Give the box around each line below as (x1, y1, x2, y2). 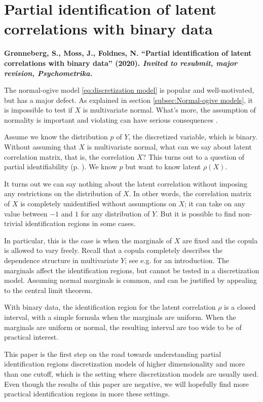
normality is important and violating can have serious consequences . (4, 114, 218, 125)
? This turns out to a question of (142, 151, 245, 162)
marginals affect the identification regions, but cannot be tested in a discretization (4, 265, 259, 275)
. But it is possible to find (156, 208, 236, 218)
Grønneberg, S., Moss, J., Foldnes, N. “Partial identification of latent (4, 48, 252, 58)
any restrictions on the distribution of (4, 188, 121, 199)
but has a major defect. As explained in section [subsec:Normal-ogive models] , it (4, 94, 253, 105)
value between (4, 208, 48, 218)
